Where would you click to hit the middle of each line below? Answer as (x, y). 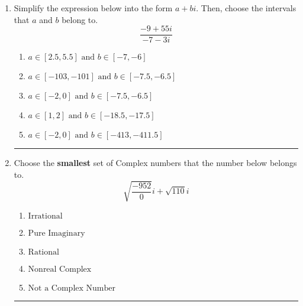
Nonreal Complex (60, 269)
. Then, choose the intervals (246, 8)
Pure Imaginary (57, 233)
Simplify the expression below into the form (93, 8)
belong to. (80, 19)
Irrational (45, 216)
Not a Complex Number (72, 288)
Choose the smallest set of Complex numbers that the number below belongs (155, 163)
